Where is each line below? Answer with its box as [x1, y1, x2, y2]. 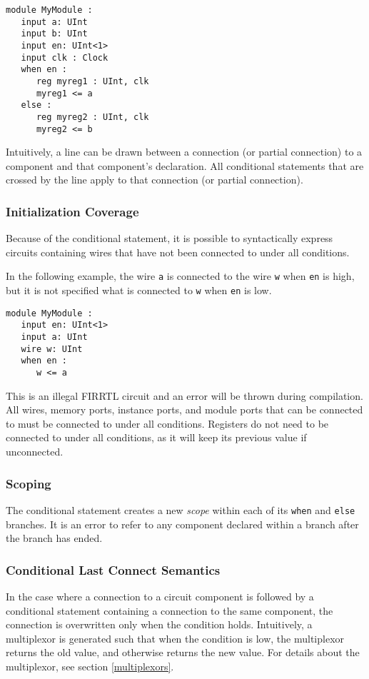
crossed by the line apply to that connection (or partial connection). [6, 172, 303, 187]
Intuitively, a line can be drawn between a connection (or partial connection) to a [6, 144, 363, 159]
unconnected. [6, 444, 64, 459]
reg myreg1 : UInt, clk [36, 76, 149, 86]
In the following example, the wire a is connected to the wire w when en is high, [6, 268, 355, 283]
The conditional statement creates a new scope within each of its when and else [6, 502, 355, 517]
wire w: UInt [21, 343, 83, 354]
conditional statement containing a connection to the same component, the [6, 603, 333, 618]
